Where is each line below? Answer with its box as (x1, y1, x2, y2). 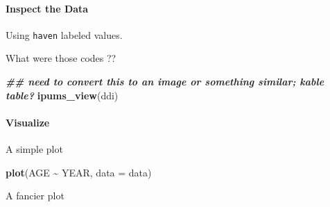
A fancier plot (6, 188, 64, 203)
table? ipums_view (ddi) (6, 88, 119, 102)
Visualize (6, 115, 50, 129)
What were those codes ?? (6, 51, 116, 65)
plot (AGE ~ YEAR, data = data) (6, 165, 152, 179)
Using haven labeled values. (6, 27, 123, 42)
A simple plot (6, 142, 63, 156)
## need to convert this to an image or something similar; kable (6, 74, 324, 89)
